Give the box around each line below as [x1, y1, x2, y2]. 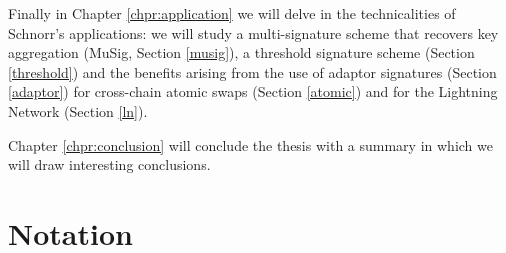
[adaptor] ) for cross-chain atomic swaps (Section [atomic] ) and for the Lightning [8, 81, 498, 102]
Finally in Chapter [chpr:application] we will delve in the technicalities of [8, 3, 456, 23]
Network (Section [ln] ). [8, 100, 148, 121]
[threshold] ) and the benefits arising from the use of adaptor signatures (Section [8, 61, 497, 82]
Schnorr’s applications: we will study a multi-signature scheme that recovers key [8, 22, 499, 43]
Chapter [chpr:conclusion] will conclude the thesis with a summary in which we [8, 134, 493, 155]
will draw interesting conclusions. [8, 154, 211, 175]
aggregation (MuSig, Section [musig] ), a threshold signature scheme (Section [8, 42, 475, 63]
